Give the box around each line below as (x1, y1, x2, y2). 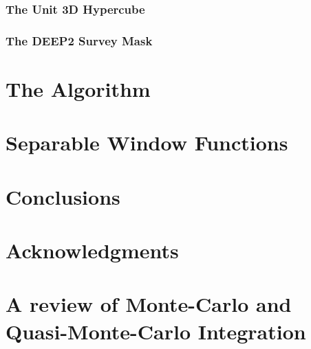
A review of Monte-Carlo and (6, 290, 292, 318)
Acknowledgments (6, 236, 179, 264)
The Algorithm (6, 74, 151, 102)
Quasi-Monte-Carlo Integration (6, 317, 306, 345)
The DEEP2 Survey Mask (6, 32, 153, 49)
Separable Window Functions (6, 128, 288, 157)
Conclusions (6, 182, 120, 210)
